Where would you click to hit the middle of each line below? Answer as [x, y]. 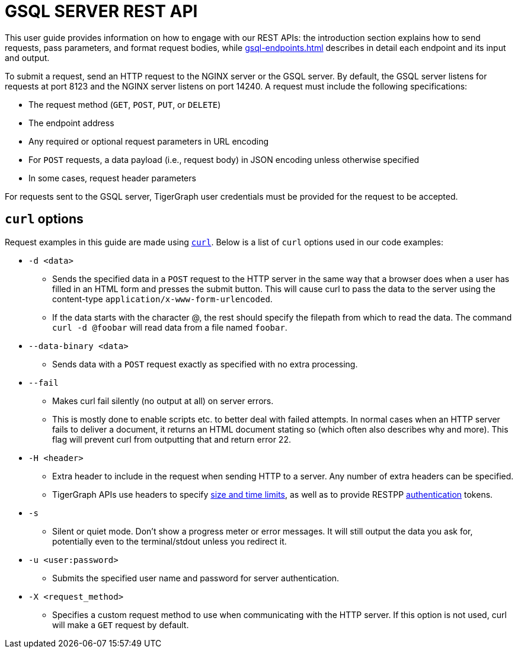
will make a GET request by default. [121, 625]
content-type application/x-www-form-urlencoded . [162, 299]
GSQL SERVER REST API [101, 11]
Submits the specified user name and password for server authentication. [196, 578]
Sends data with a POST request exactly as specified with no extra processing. [205, 364]
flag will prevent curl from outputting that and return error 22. [172, 439]
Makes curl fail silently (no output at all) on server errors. [163, 401]
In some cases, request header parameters [112, 178]
